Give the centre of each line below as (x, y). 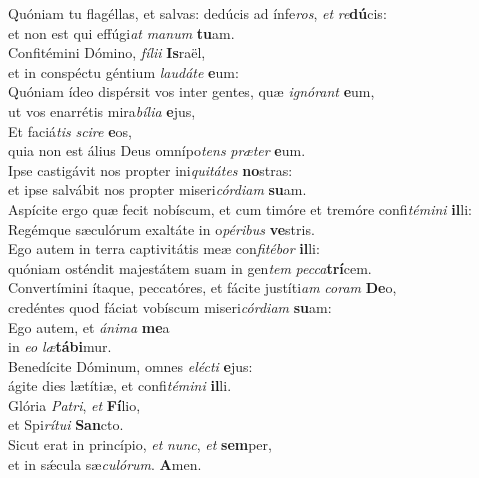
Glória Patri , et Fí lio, (74, 404)
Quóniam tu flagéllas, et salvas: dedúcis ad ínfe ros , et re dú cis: (197, 13)
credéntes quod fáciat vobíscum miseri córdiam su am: (170, 306)
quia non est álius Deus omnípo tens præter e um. (157, 150)
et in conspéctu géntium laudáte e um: (123, 71)
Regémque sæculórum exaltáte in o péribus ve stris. (161, 228)
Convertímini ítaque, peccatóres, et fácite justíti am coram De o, (202, 287)
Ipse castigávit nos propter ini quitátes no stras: (150, 169)
